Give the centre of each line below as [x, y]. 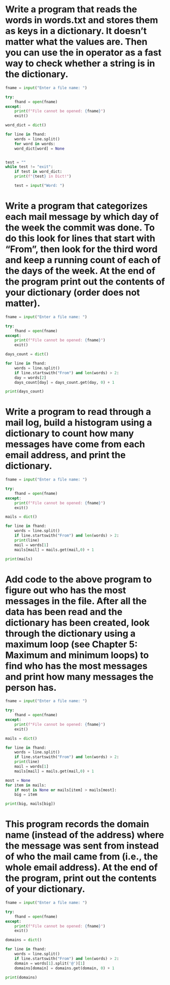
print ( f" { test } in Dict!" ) [43, 177]
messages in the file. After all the [76, 601]
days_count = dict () [27, 354]
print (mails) [19, 559]
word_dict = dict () [26, 125]
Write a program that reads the [71, 9]
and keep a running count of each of [83, 260]
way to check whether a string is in [80, 63]
